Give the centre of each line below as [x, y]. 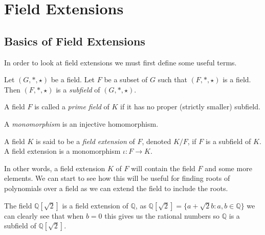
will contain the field [163, 168]
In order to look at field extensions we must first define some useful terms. [120, 62]
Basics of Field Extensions [75, 41]
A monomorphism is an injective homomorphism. [81, 123]
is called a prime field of [72, 107]
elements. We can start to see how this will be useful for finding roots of [117, 178]
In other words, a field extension [55, 168]
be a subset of [126, 79]
